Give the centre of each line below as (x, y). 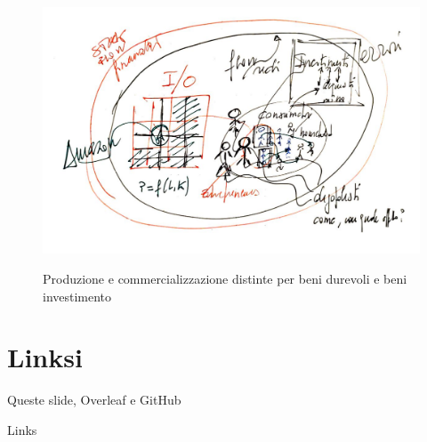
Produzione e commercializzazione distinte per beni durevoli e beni (225, 279)
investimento (77, 296)
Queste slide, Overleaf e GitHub (94, 400)
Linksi (45, 357)
